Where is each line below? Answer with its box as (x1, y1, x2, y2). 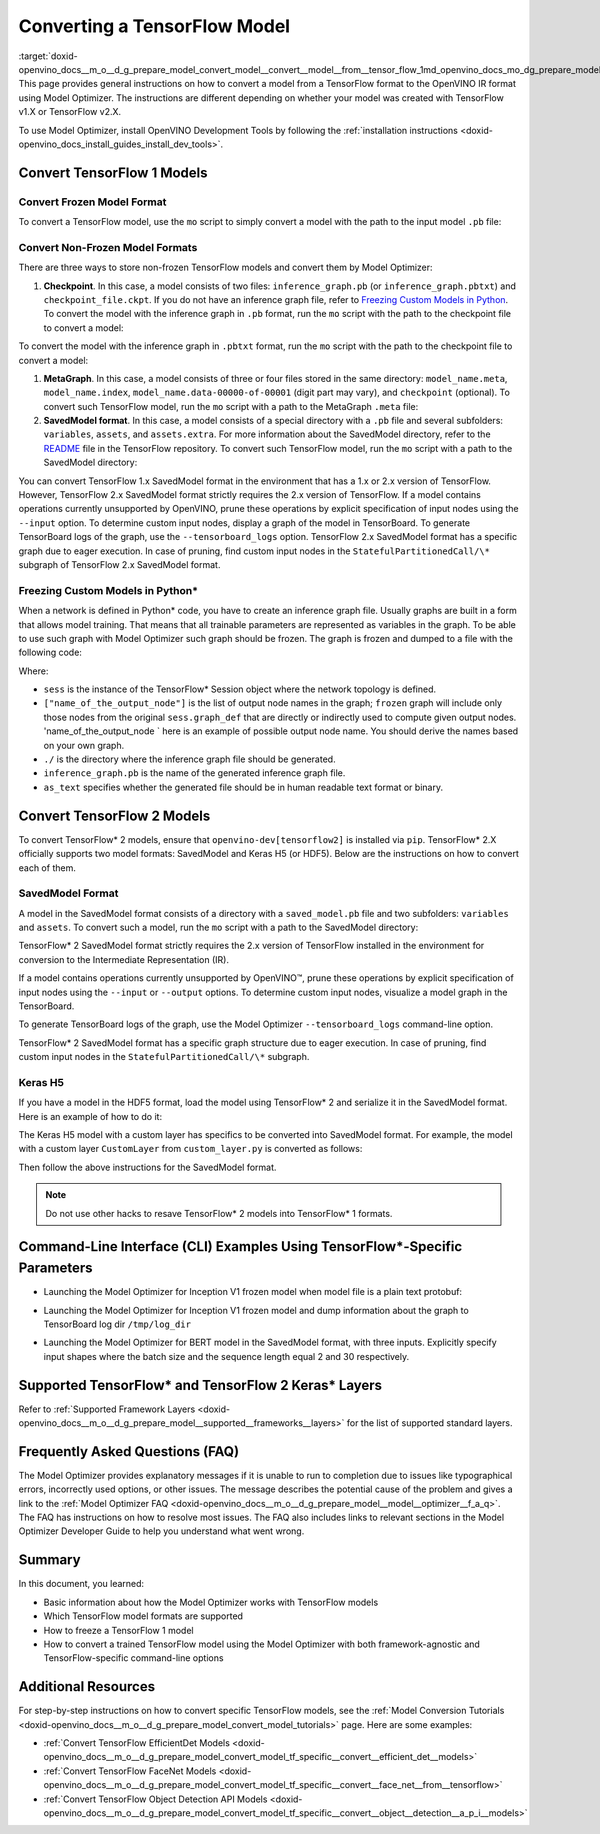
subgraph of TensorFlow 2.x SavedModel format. (18, 559, 221, 570)
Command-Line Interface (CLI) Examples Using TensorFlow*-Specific (18, 1238, 463, 1255)
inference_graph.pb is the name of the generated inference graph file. (43, 767, 346, 779)
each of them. (18, 861, 77, 874)
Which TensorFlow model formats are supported (43, 1610, 244, 1622)
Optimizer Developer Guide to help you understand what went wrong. (18, 1525, 305, 1537)
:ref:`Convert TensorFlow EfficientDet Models (43, 1737, 230, 1749)
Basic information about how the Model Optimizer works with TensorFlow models (43, 1596, 379, 1608)
